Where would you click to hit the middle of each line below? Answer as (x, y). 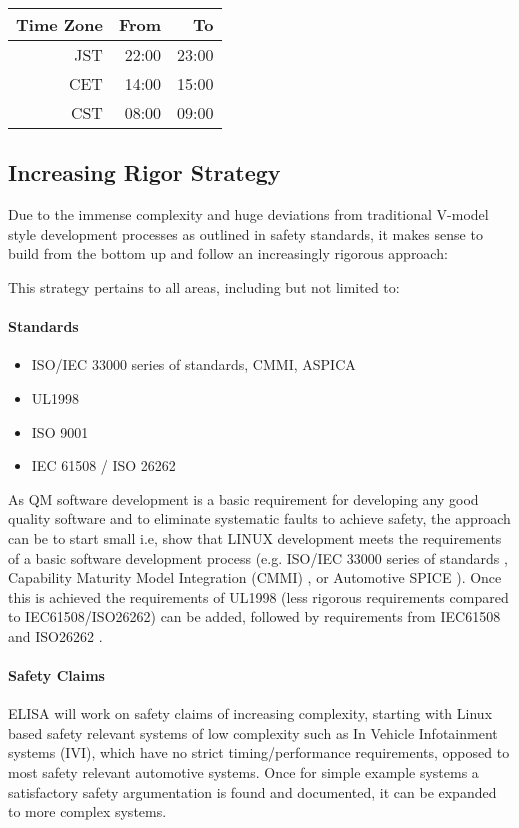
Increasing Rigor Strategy (144, 172)
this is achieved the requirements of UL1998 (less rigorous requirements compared (258, 596)
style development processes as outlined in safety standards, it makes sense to (245, 233)
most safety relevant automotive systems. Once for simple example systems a (243, 772)
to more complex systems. (87, 811)
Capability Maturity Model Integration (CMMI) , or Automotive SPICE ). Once (255, 577)
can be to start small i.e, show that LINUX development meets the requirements (255, 537)
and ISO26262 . (55, 635)
